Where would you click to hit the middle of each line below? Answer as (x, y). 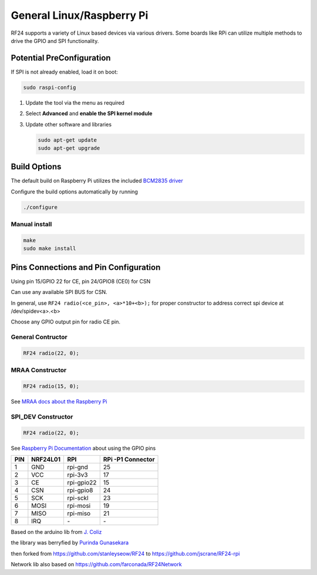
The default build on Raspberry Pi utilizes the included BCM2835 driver (97, 181)
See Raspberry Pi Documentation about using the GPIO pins (83, 448)
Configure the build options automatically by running (74, 192)
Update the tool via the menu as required (75, 102)
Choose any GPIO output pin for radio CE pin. (65, 322)
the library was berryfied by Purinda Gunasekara (70, 543)
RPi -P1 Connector (129, 460)
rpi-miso (79, 513)
